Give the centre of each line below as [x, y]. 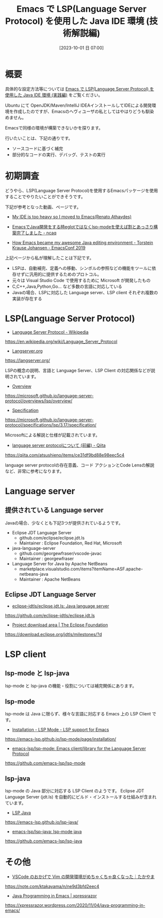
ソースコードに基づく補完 [38, 149]
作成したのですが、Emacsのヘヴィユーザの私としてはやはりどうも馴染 [84, 111]
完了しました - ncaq [36, 233]
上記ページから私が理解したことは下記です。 [49, 258]
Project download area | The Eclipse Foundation [60, 625]
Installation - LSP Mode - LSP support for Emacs [60, 730]
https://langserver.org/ [27, 360]
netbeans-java [34, 574]
